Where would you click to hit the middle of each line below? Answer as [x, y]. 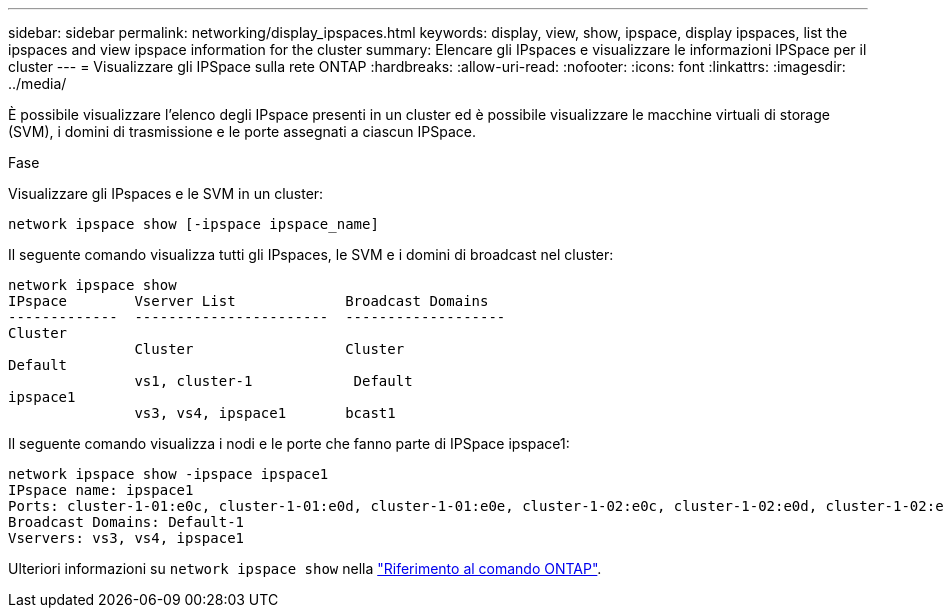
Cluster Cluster [269, 349]
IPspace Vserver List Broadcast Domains [248, 301]
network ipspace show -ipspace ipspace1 [168, 474]
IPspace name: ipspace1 [101, 490]
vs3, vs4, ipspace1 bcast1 [265, 413]
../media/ [37, 83]
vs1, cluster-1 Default [273, 381]
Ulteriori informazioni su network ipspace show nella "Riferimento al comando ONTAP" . [305, 568]
